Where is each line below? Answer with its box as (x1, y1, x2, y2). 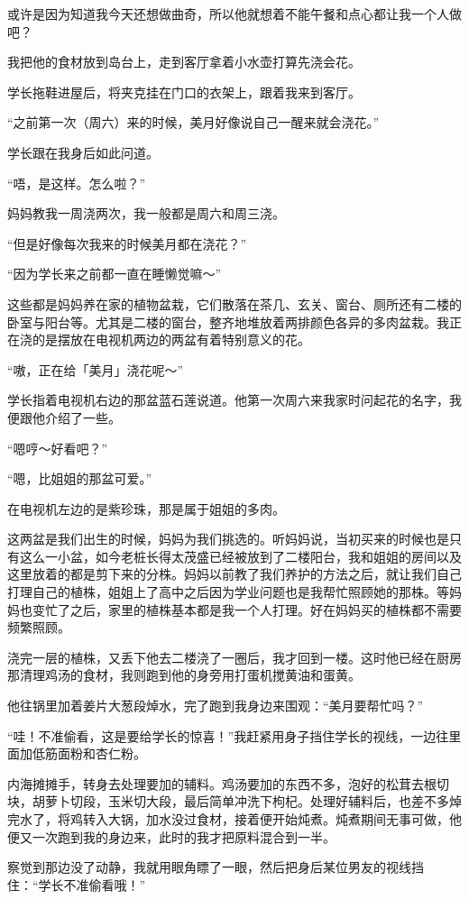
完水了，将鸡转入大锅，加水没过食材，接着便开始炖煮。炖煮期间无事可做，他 (7, 810, 462, 828)
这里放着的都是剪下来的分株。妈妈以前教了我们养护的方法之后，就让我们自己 (7, 564, 462, 583)
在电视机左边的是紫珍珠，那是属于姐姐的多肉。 (7, 499, 285, 518)
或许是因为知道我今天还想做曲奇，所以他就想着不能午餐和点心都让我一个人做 (7, 5, 462, 23)
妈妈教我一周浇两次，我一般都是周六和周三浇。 (7, 204, 285, 223)
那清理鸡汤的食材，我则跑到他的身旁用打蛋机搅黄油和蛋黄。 (7, 665, 361, 684)
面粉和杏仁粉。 (57, 744, 146, 763)
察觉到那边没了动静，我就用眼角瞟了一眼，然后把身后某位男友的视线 (7, 858, 411, 876)
